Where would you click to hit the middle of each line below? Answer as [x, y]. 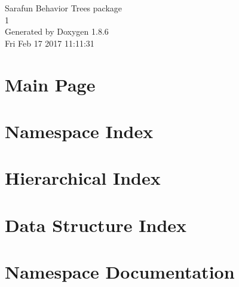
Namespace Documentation [120, 272]
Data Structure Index [96, 225]
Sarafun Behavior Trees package [63, 8]
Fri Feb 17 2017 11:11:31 [50, 43]
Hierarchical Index [83, 178]
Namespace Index [79, 131]
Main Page [50, 84]
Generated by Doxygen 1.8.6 [57, 31]
